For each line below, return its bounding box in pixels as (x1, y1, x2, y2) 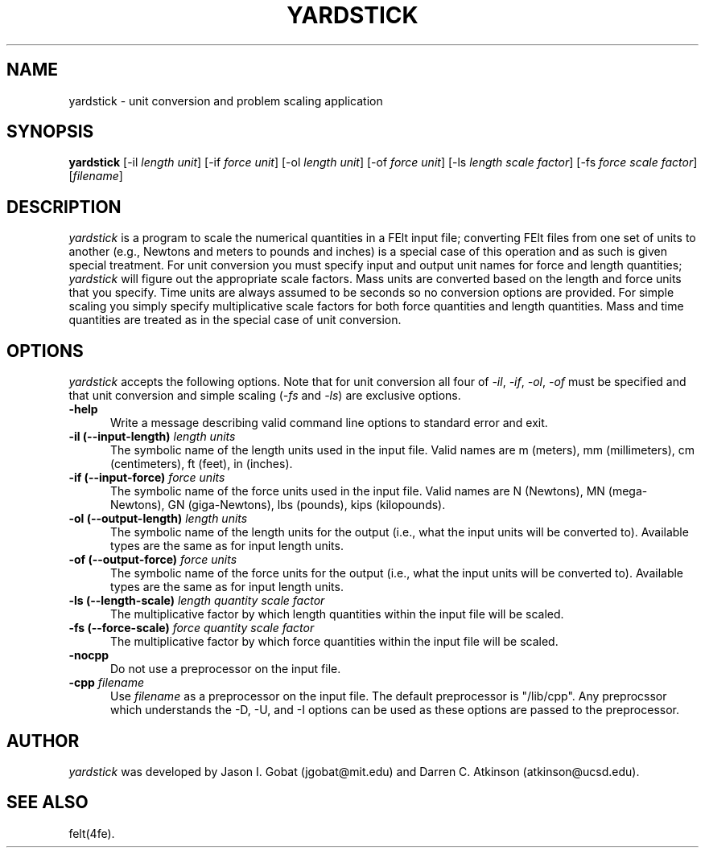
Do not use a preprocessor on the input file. (110, 662, 341, 676)
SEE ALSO (6, 792, 89, 813)
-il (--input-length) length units (68, 429, 236, 444)
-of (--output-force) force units (68, 552, 237, 567)
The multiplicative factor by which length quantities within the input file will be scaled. (110, 607, 564, 622)
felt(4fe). (68, 826, 115, 840)
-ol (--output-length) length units (68, 511, 248, 526)
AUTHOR (6, 730, 80, 751)
